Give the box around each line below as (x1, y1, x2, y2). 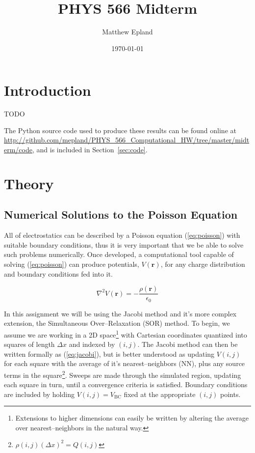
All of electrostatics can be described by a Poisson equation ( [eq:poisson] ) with (4, 230, 240, 240)
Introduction (4, 80, 91, 100)
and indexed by (69, 339, 115, 349)
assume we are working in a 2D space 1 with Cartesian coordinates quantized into (4, 328, 247, 340)
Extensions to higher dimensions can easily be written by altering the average (15, 413, 249, 423)
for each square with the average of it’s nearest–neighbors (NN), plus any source (4, 358, 245, 368)
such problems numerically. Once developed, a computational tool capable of (4, 249, 234, 259)
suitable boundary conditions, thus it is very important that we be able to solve (4, 239, 244, 250)
